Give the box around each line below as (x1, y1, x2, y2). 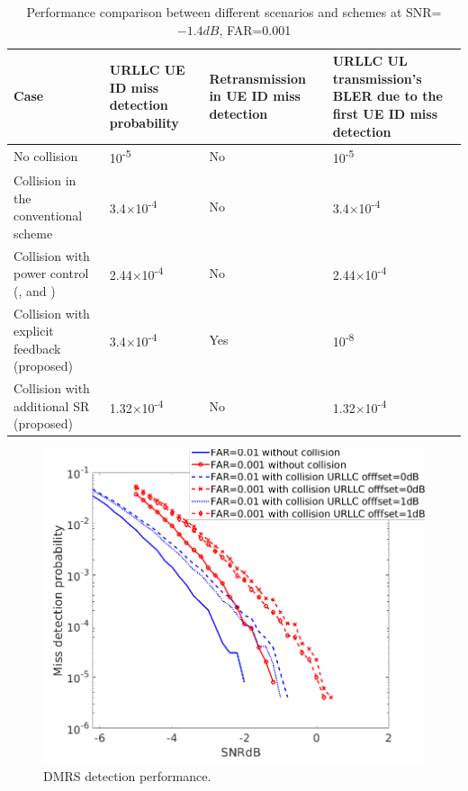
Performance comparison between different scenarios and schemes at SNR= (26, 3, 442, 21)
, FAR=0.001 (219, 20, 292, 39)
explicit (13, 321, 54, 340)
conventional (13, 206, 83, 225)
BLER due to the (332, 86, 443, 105)
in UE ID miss (209, 86, 301, 105)
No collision (13, 147, 78, 166)
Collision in (13, 170, 76, 189)
